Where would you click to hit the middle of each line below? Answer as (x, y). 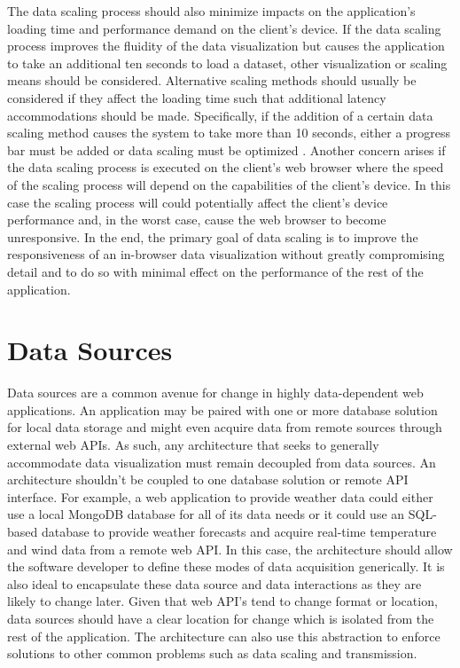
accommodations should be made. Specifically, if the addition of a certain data (220, 115)
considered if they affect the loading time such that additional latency (197, 97)
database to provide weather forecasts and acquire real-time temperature (239, 531)
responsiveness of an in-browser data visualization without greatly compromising (226, 254)
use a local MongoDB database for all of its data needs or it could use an (206, 514)
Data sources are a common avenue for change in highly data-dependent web (215, 393)
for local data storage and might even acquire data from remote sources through (225, 427)
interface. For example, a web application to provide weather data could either (220, 496)
